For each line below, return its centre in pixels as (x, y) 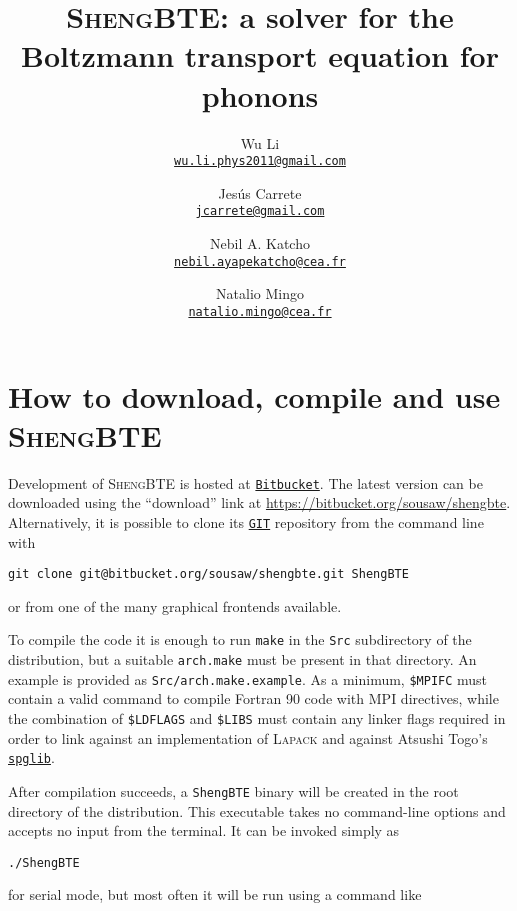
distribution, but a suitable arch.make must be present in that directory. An (242, 659)
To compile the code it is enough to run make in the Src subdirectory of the (240, 639)
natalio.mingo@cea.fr (260, 311)
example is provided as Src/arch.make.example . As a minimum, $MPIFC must (248, 678)
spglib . (31, 757)
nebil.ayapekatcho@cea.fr (260, 261)
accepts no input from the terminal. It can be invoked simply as (204, 830)
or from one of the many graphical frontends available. (175, 605)
